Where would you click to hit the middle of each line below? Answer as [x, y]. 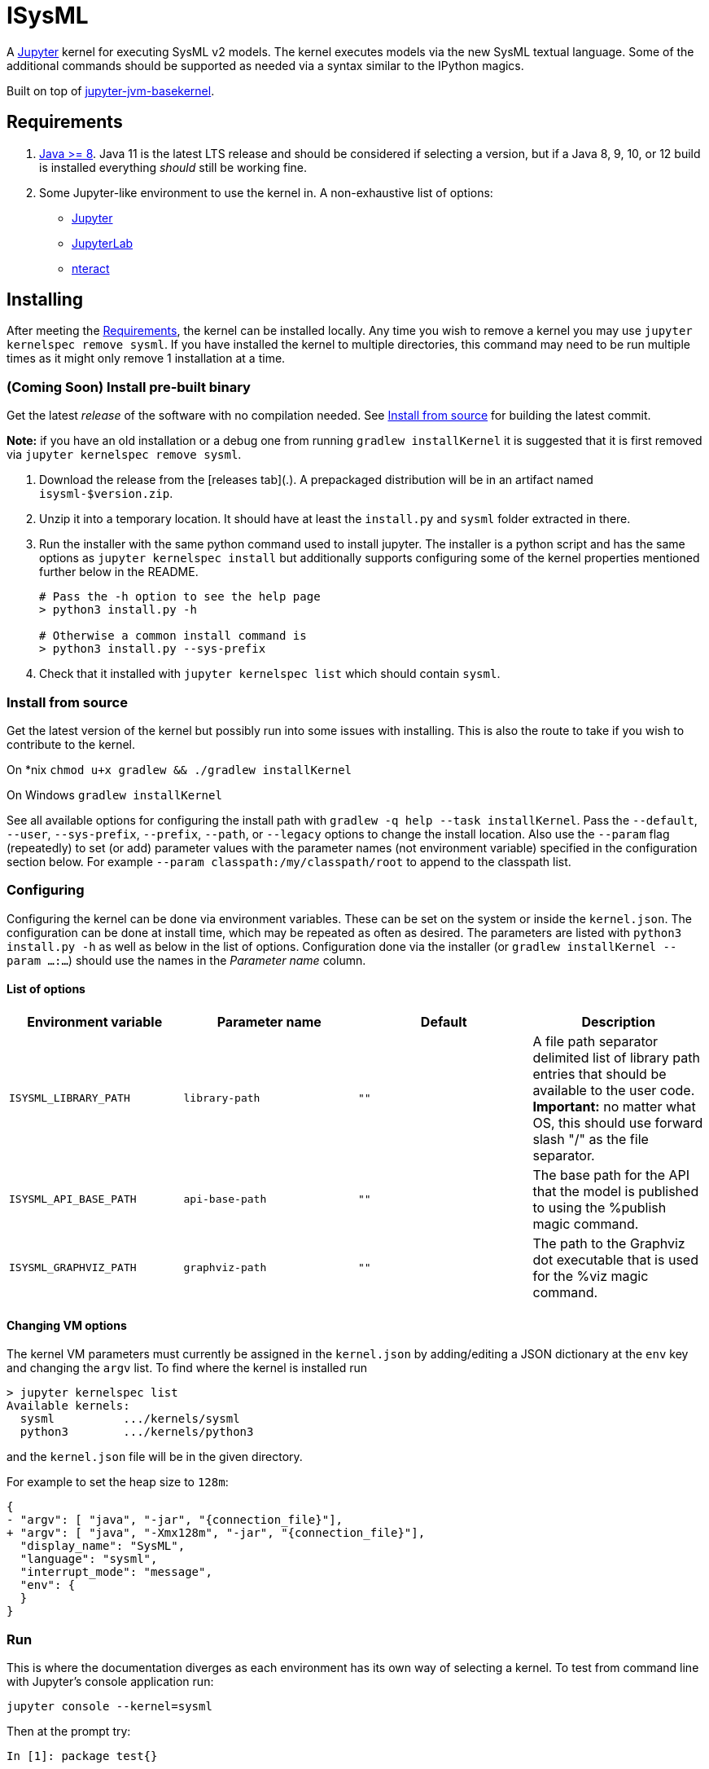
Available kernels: [68, 1406]
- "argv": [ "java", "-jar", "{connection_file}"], [175, 1520]
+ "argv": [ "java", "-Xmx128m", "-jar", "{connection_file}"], [216, 1533]
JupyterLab [103, 243]
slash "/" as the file [591, 1139]
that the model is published [616, 1191]
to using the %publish [600, 1207]
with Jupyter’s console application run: [110, 1681]
